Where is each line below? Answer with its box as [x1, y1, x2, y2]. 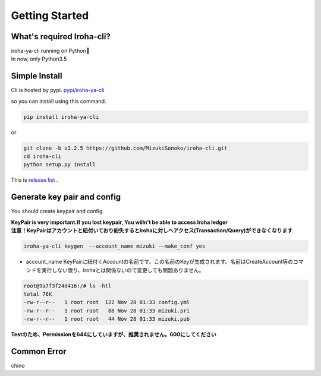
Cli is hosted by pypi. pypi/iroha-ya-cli [11, 87, 105, 94]
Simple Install [11, 71, 62, 81]
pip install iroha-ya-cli [23, 113, 99, 120]
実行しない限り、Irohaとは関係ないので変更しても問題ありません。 [41, 266, 204, 273]
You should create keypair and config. [11, 208, 104, 215]
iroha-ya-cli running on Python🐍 [11, 48, 90, 55]
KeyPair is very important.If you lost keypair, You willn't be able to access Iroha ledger [11, 219, 228, 226]
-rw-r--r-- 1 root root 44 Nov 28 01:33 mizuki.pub [23, 315, 190, 323]
